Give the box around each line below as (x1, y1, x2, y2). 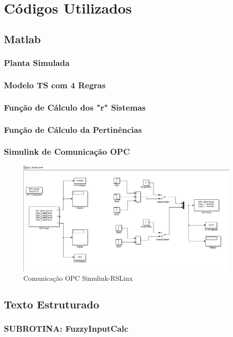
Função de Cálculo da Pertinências (4, 123, 142, 135)
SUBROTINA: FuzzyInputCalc (4, 322, 129, 334)
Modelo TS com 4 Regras (4, 79, 106, 91)
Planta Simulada (4, 57, 70, 69)
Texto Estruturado (4, 297, 100, 312)
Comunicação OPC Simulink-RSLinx (23, 273, 133, 283)
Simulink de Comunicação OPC (4, 145, 130, 158)
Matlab (4, 31, 41, 46)
